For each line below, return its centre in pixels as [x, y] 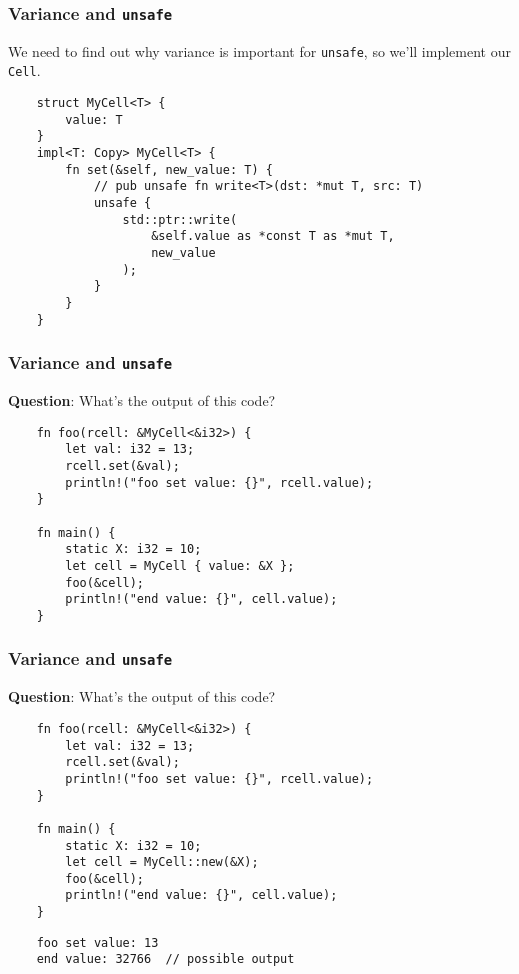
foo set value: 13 [97, 942]
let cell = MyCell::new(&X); [162, 862]
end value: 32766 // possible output [165, 959]
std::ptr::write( [180, 219]
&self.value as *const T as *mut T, [273, 236]
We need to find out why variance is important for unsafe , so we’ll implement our [259, 50]
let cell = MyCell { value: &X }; [180, 565]
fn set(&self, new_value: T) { [169, 169]
